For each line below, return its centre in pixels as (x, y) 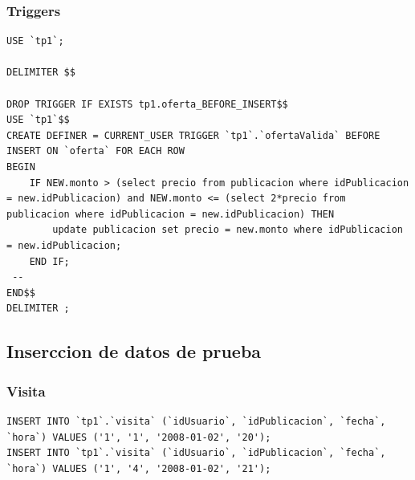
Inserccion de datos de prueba (134, 351)
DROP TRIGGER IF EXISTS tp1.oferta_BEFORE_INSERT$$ (147, 104)
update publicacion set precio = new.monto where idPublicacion (228, 230)
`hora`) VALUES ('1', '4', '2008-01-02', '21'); (139, 468)
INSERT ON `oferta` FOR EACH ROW (96, 151)
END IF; (49, 261)
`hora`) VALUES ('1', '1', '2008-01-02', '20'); (139, 437)
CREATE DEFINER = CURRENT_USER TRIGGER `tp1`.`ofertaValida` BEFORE (193, 135)
